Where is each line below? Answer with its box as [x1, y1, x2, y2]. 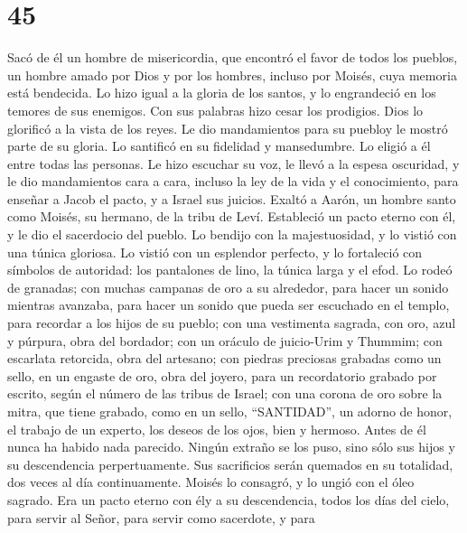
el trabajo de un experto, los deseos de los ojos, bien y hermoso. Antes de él [7, 419, 426, 438]
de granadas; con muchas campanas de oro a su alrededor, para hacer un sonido [7, 277, 449, 296]
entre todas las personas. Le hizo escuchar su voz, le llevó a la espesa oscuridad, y [7, 154, 460, 173]
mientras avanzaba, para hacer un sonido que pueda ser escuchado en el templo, [7, 295, 450, 314]
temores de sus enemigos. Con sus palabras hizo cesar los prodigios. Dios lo [7, 100, 424, 119]
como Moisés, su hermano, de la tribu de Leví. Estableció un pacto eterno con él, [7, 207, 456, 226]
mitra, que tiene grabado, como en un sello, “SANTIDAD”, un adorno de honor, [7, 402, 453, 420]
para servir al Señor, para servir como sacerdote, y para [7, 508, 315, 527]
